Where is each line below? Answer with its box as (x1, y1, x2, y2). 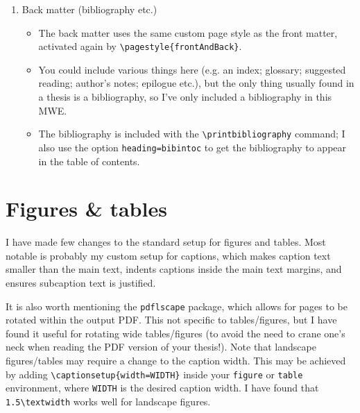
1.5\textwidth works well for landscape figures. (6, 394, 211, 408)
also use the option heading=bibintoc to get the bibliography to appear (38, 140, 347, 154)
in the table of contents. (38, 153, 140, 168)
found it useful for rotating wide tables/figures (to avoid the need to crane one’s (6, 326, 345, 340)
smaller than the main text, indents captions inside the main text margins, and (6, 262, 342, 276)
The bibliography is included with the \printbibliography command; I (38, 126, 345, 141)
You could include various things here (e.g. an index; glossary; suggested (38, 62, 346, 76)
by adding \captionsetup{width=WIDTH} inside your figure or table (6, 366, 303, 381)
